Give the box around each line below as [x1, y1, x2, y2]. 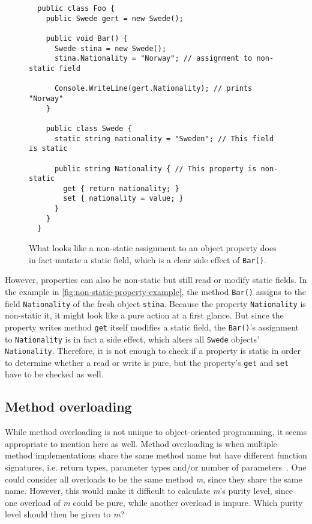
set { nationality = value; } [63, 194, 184, 203]
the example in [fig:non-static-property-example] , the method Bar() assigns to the [5, 285, 307, 297]
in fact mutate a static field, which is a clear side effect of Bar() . [29, 253, 266, 266]
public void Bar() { [46, 34, 128, 43]
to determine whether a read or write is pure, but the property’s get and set [5, 356, 289, 368]
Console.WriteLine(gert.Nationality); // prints [54, 84, 253, 93]
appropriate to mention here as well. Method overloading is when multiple [5, 437, 277, 449]
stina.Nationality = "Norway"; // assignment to [54, 54, 253, 63]
